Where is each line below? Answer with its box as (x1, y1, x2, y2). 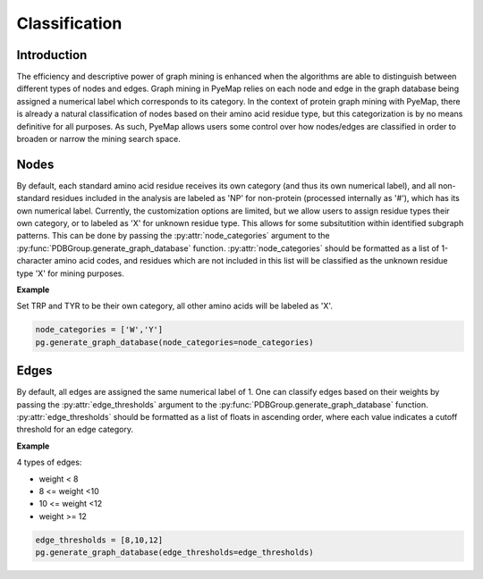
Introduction (16, 47, 88, 63)
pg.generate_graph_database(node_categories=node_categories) (35, 337, 314, 348)
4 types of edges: (16, 457, 82, 468)
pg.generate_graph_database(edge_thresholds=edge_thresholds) (35, 548, 314, 558)
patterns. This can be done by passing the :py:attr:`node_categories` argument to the (16, 231, 330, 241)
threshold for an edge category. (16, 424, 134, 435)
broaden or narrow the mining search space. (16, 134, 181, 145)
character (16, 256, 53, 266)
